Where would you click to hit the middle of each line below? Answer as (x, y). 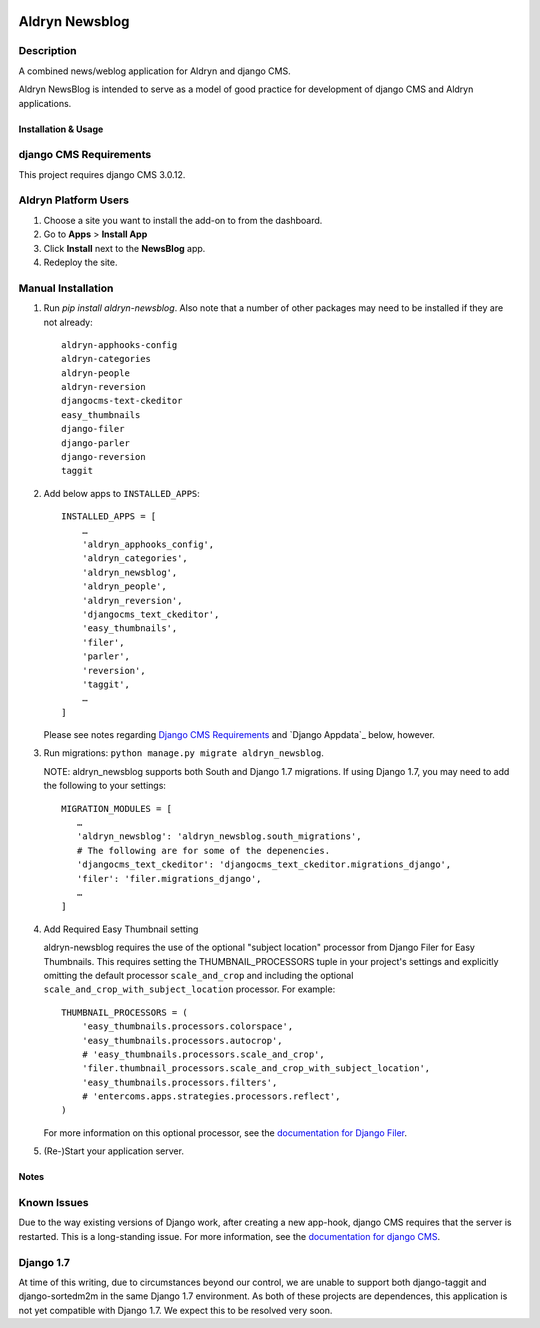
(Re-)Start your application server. (114, 1151)
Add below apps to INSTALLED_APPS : (121, 493)
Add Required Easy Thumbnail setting (121, 929)
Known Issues (53, 1202)
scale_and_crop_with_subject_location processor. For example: (189, 989)
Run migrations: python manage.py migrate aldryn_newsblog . (184, 753)
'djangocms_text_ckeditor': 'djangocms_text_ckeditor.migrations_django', (264, 864)
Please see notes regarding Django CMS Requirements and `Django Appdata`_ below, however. (239, 735)
